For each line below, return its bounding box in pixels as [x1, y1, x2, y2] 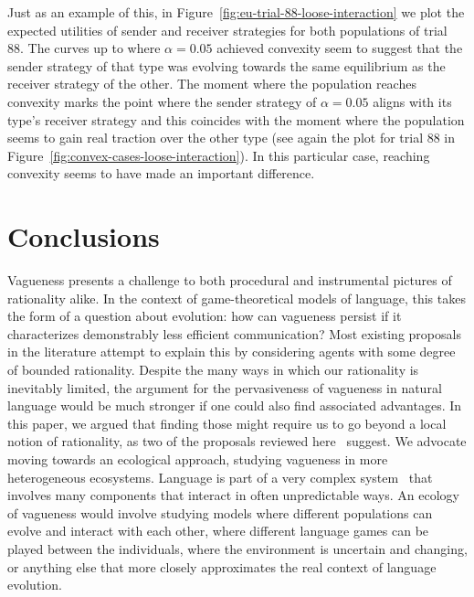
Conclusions [7, 218, 160, 255]
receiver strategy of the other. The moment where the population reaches [7, 74, 416, 93]
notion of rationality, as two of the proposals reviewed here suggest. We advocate [7, 432, 467, 451]
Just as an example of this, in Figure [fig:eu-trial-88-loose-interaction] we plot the [7, 3, 465, 21]
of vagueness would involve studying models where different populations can [7, 503, 433, 522]
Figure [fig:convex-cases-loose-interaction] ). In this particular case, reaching [7, 145, 430, 165]
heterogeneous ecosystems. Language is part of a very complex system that [7, 467, 433, 486]
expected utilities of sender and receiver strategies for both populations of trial [7, 20, 448, 39]
